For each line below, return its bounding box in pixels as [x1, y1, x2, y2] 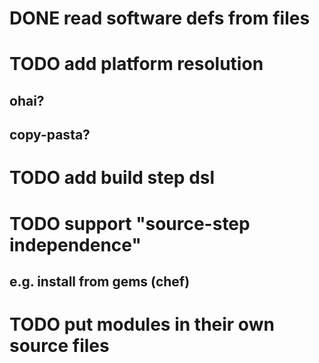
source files [9, 335, 110, 357]
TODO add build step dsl [9, 167, 216, 189]
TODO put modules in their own [9, 313, 275, 336]
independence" [9, 233, 142, 256]
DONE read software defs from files [9, 7, 311, 30]
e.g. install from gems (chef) [9, 273, 191, 290]
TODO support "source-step [9, 212, 251, 235]
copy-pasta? [9, 127, 91, 144]
